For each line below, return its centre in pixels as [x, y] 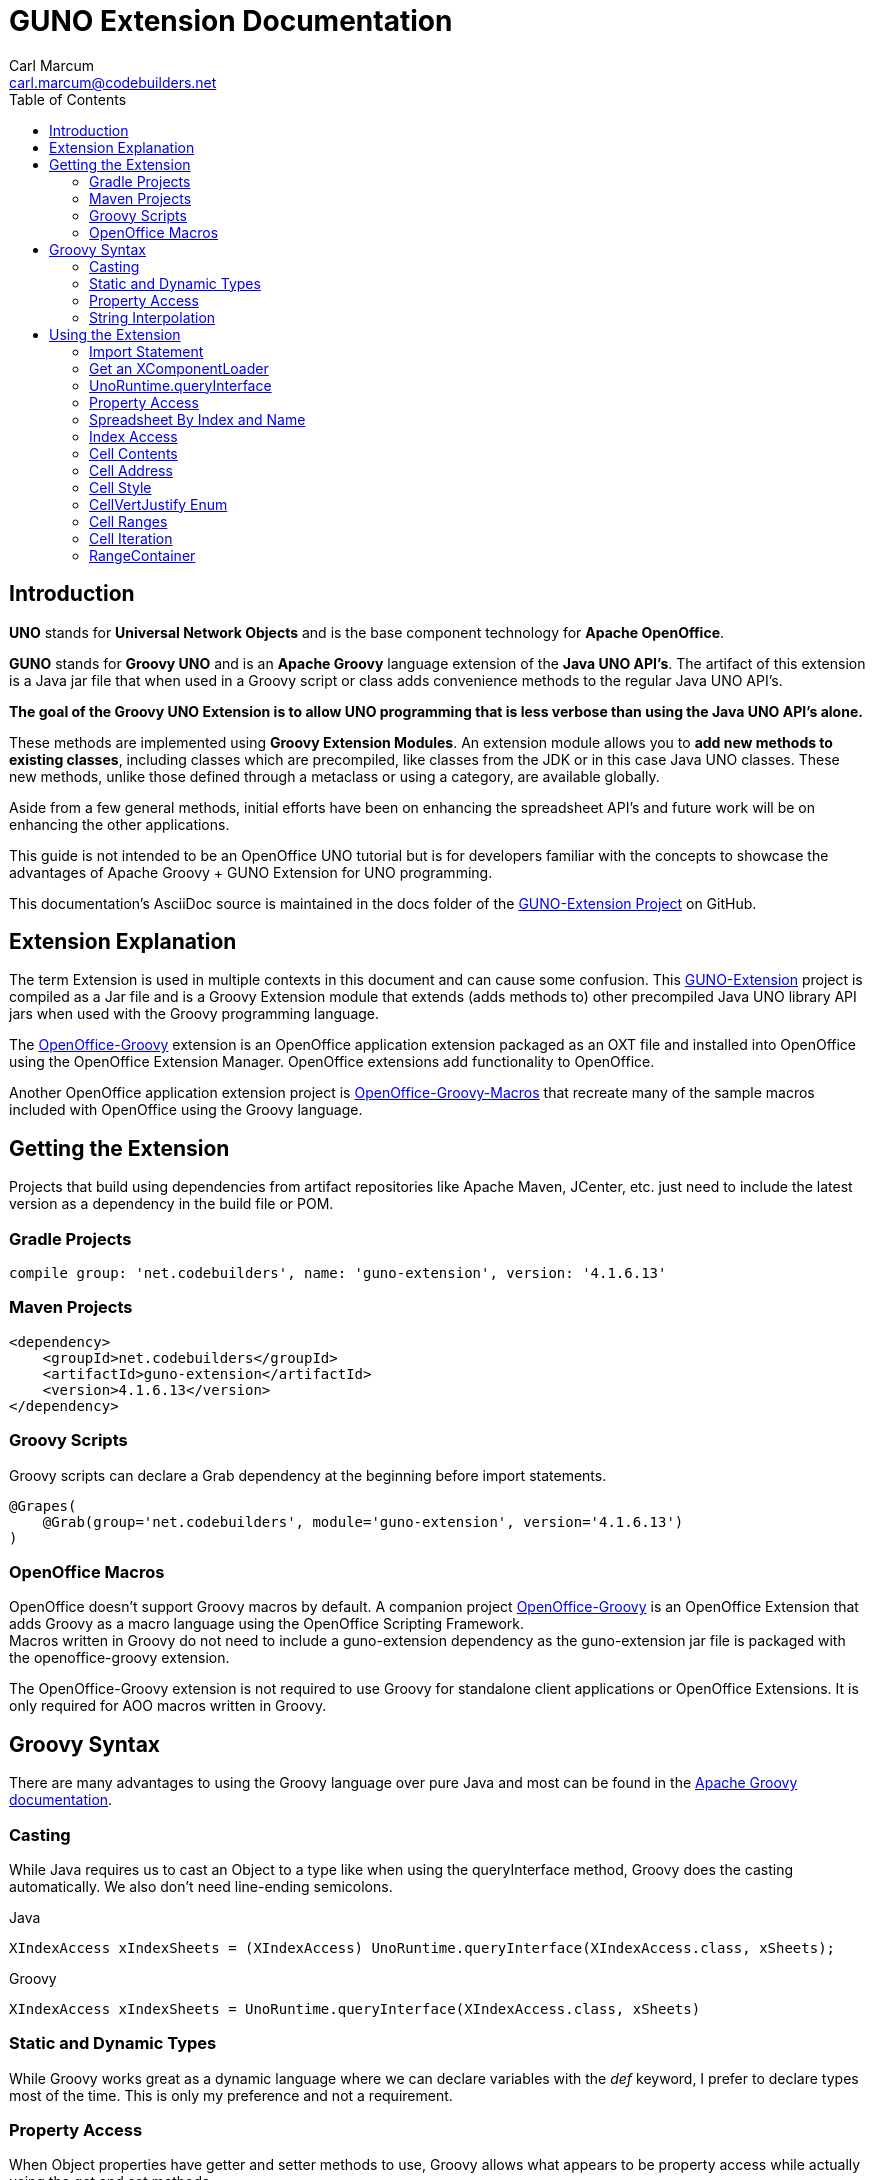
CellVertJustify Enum [158, 504]
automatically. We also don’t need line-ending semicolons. [201, 1886]
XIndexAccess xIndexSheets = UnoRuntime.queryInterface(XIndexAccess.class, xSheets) [355, 2008]
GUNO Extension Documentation [231, 21]
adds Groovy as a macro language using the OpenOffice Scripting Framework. [267, 1624]
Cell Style [120, 487]
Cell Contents [133, 453]
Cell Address [131, 470]
